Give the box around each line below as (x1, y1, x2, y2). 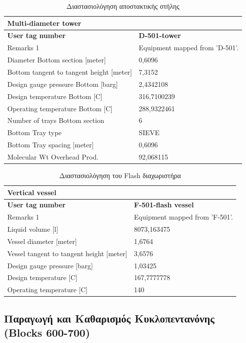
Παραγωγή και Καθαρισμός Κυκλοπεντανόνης (4, 310, 215, 325)
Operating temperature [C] (7, 284, 88, 295)
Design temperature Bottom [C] (7, 91, 102, 101)
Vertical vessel (7, 187, 57, 197)
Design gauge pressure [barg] (7, 260, 93, 270)
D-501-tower (139, 30, 181, 40)
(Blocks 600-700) (4, 325, 90, 340)
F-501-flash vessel (134, 200, 194, 210)
